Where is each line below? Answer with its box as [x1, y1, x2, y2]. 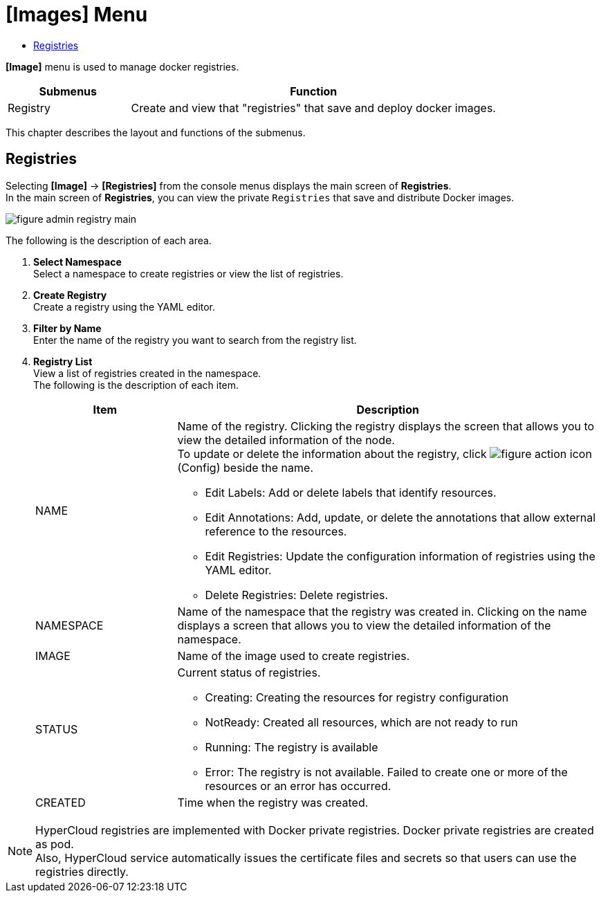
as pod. [35, 836, 74, 851]
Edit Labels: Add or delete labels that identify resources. [205, 485, 497, 500]
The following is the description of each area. [6, 234, 212, 246]
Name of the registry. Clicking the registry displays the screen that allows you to [177, 419, 595, 433]
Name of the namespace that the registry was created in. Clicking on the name [177, 604, 587, 618]
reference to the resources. [205, 524, 347, 538]
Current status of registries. [177, 665, 321, 679]
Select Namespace [33, 255, 122, 268]
